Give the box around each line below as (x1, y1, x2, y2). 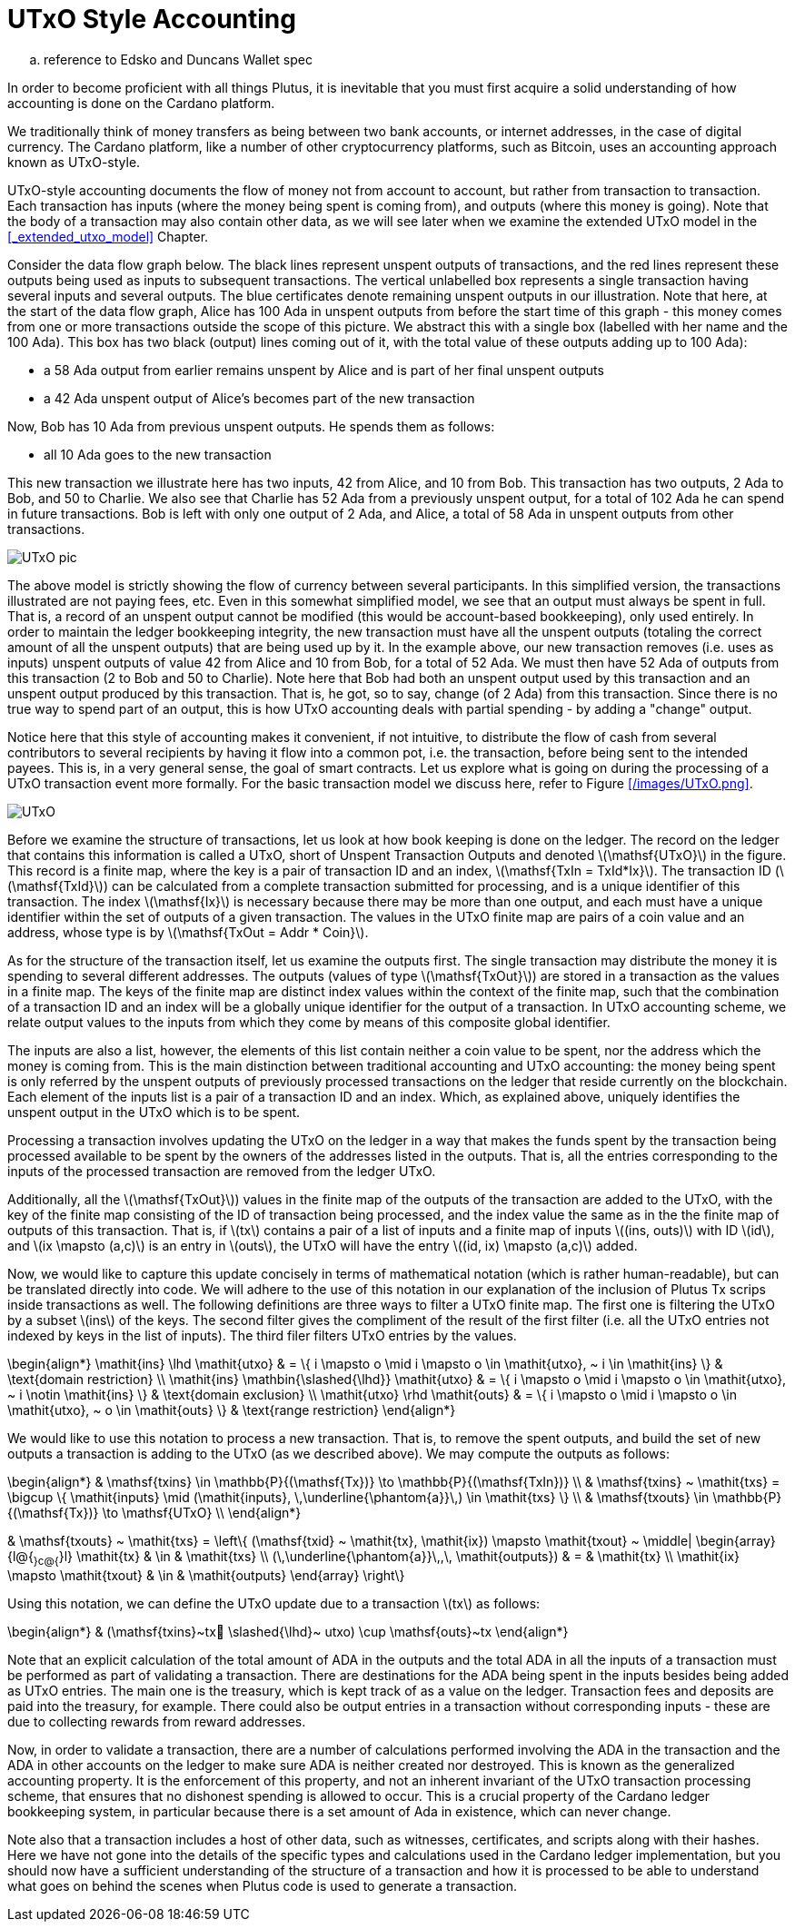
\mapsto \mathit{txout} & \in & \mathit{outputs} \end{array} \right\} (7, 1567, 405, 1583)
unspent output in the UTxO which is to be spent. (7, 1103, 301, 1120)
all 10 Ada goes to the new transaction (44, 446, 272, 462)
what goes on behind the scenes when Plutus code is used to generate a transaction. (7, 1877, 517, 1894)
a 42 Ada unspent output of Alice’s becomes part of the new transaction (44, 390, 475, 406)
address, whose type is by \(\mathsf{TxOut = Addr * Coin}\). (7, 924, 369, 940)
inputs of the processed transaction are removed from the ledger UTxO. (7, 1162, 436, 1179)
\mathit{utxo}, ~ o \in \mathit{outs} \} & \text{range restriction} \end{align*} (7, 1401, 456, 1418)
